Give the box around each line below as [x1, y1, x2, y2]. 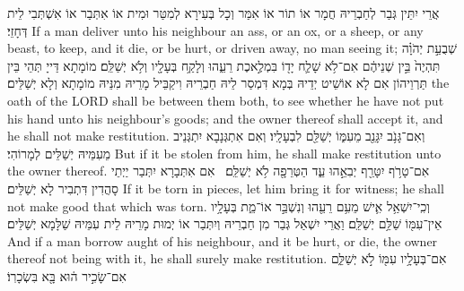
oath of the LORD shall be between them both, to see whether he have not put [7, 90, 444, 109]
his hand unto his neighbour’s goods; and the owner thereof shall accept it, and [7, 108, 443, 127]
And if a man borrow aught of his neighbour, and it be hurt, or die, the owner [7, 231, 438, 250]
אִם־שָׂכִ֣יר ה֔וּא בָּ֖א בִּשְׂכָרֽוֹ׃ [7, 266, 127, 285]
